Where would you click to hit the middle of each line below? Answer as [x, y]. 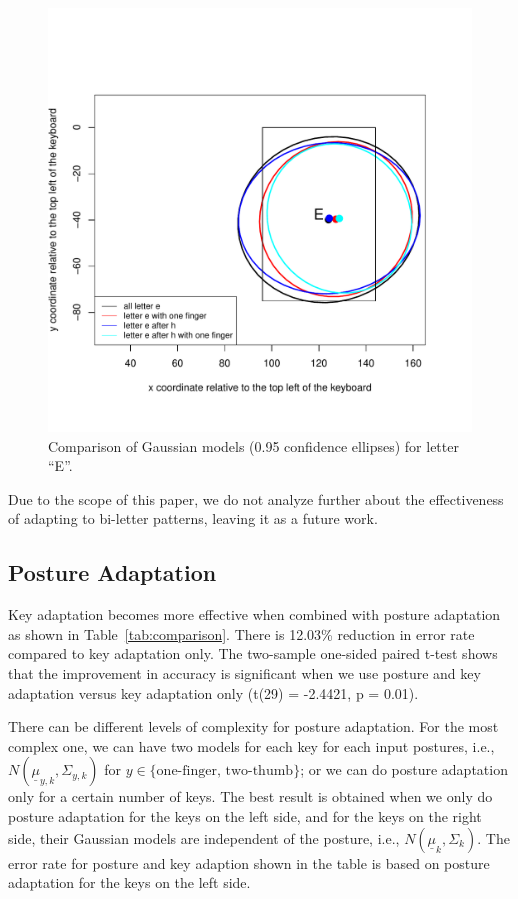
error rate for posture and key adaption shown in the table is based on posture [249, 862]
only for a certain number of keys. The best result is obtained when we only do [250, 796]
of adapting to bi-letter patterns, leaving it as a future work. [193, 518]
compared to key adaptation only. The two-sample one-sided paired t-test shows [253, 653]
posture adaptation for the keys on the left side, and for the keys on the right [245, 815]
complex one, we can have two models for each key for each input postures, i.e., [251, 745]
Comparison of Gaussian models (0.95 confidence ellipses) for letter [253, 445]
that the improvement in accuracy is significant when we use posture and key [244, 672]
